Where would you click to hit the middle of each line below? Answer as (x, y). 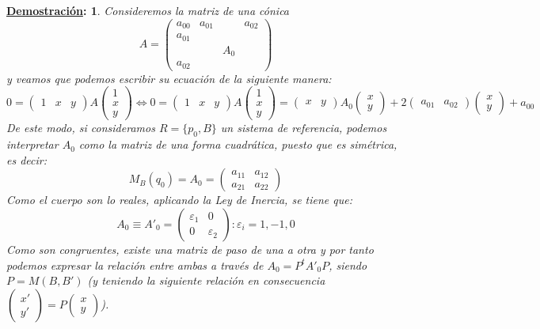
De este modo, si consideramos (81, 128)
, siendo (348, 265)
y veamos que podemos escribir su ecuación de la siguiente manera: (169, 78)
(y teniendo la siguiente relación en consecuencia (206, 280)
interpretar (32, 144)
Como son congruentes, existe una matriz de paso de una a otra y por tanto (190, 249)
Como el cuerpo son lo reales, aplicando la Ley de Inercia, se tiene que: (180, 200)
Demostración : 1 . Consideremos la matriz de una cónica (148, 10)
